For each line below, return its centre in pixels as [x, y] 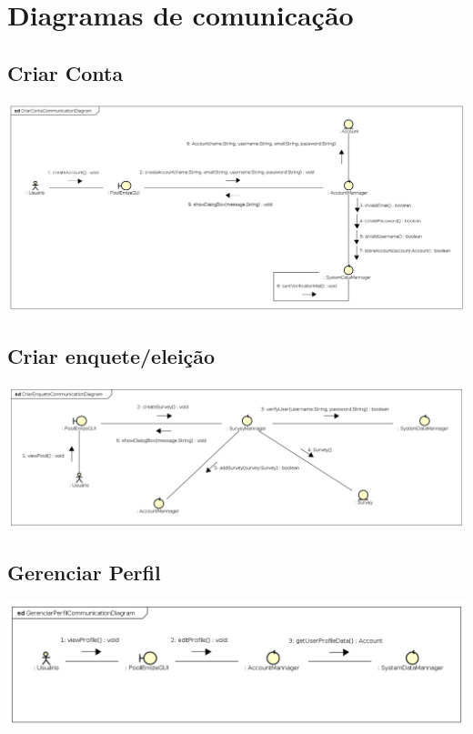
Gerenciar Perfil [84, 572]
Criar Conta [65, 72]
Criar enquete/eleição [111, 356]
